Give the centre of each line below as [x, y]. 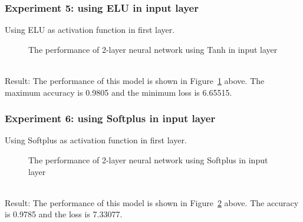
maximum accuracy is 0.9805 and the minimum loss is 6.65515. [118, 92]
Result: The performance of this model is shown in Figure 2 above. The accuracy [152, 202]
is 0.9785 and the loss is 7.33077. [64, 214]
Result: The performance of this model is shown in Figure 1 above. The [135, 80]
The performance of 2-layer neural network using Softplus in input [148, 160]
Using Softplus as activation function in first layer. [96, 140]
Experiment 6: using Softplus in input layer [110, 118]
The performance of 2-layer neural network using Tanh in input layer [153, 49]
